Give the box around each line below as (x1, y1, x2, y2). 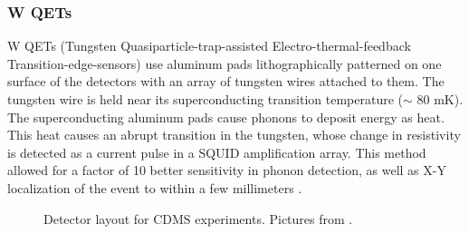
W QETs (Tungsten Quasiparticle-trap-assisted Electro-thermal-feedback (7, 36, 411, 55)
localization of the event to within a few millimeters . (7, 178, 302, 197)
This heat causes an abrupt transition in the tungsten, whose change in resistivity (7, 125, 461, 144)
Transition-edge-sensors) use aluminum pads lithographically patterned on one (7, 54, 442, 73)
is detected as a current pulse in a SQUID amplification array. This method (7, 142, 426, 161)
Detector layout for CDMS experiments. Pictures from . (43, 209, 353, 228)
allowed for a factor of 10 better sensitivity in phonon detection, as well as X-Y (7, 161, 446, 180)
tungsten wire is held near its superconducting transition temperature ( (7, 90, 403, 108)
